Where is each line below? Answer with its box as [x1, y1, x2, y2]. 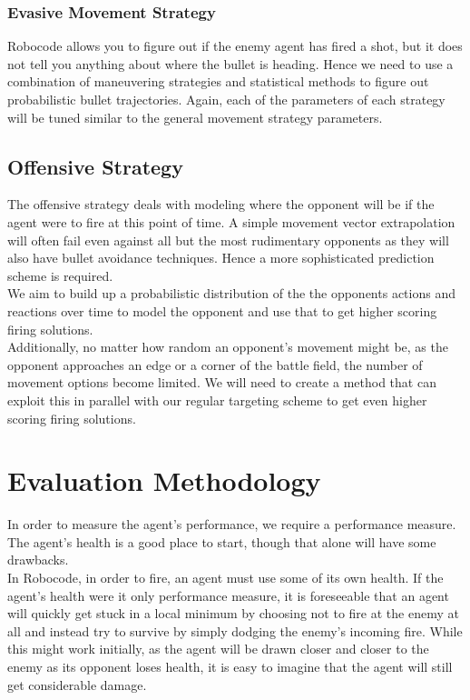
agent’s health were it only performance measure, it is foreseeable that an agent [7, 585, 449, 605]
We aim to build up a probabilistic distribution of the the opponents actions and [7, 284, 455, 303]
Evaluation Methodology [7, 462, 321, 499]
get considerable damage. [7, 675, 147, 694]
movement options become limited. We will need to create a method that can [7, 373, 436, 392]
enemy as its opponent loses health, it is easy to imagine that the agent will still [7, 656, 453, 675]
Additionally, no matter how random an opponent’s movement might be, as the [7, 337, 448, 356]
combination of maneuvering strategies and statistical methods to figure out [7, 72, 429, 91]
